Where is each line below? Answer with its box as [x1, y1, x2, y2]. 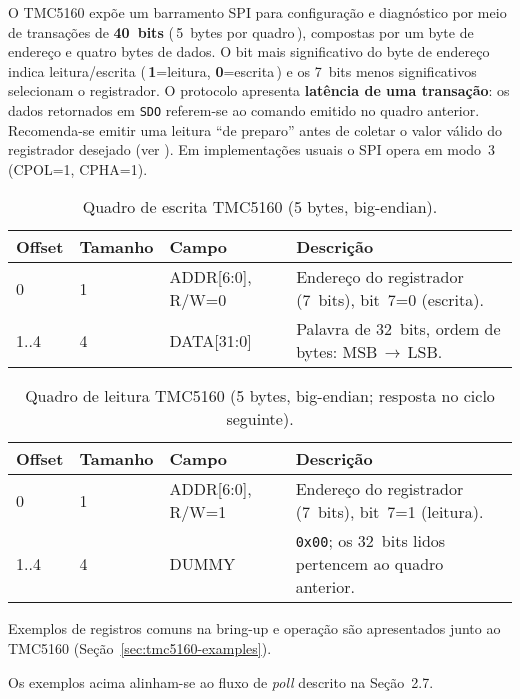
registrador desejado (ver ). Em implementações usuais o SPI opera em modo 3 [8, 139, 496, 160]
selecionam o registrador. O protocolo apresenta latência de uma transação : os [8, 80, 510, 101]
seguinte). [226, 407, 294, 431]
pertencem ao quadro [295, 552, 444, 576]
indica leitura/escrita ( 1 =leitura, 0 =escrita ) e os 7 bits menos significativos [8, 60, 477, 81]
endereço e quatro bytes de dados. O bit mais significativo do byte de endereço [8, 41, 490, 62]
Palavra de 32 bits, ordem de [296, 317, 501, 341]
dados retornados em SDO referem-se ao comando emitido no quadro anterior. [8, 99, 480, 120]
